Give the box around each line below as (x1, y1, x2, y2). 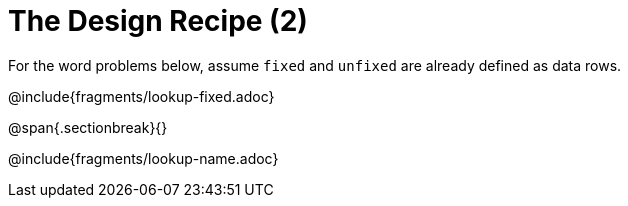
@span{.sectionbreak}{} (8, 118, 168, 136)
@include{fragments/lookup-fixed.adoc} (8, 87, 275, 105)
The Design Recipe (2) (8, 4, 308, 38)
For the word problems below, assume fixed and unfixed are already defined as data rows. (8, 56, 622, 74)
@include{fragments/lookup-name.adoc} (8, 149, 279, 167)
